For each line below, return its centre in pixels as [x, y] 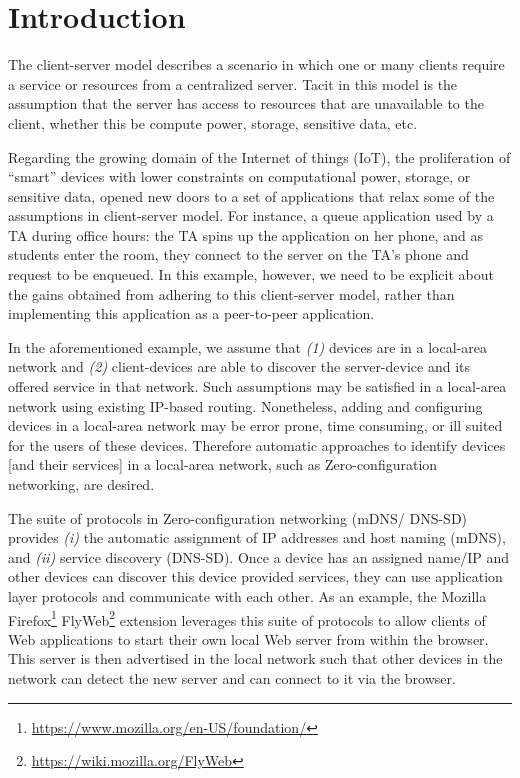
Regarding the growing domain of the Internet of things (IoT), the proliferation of [259, 156]
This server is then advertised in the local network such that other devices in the [255, 658]
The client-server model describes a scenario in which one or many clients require [256, 64]
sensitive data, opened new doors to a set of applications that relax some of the [251, 195]
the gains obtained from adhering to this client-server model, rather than [231, 293]
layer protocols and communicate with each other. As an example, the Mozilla [247, 595]
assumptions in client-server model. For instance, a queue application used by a [251, 215]
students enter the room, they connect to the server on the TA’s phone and [238, 254]
